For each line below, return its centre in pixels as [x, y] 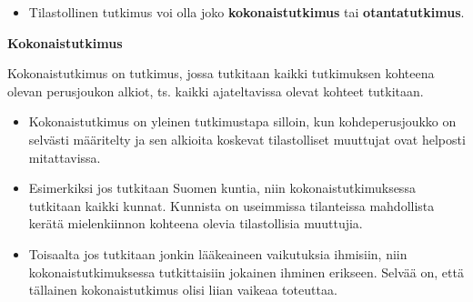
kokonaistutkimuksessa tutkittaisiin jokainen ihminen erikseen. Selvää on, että [246, 272]
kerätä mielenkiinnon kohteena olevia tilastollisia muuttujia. [196, 223]
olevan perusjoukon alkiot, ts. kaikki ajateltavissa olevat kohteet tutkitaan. [216, 91]
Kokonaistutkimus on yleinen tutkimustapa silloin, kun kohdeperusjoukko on [242, 121]
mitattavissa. [65, 157]
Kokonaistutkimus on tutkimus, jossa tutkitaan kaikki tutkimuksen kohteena [221, 73]
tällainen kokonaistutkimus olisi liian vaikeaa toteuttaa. [183, 290]
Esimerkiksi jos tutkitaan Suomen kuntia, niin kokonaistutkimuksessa [222, 188]
